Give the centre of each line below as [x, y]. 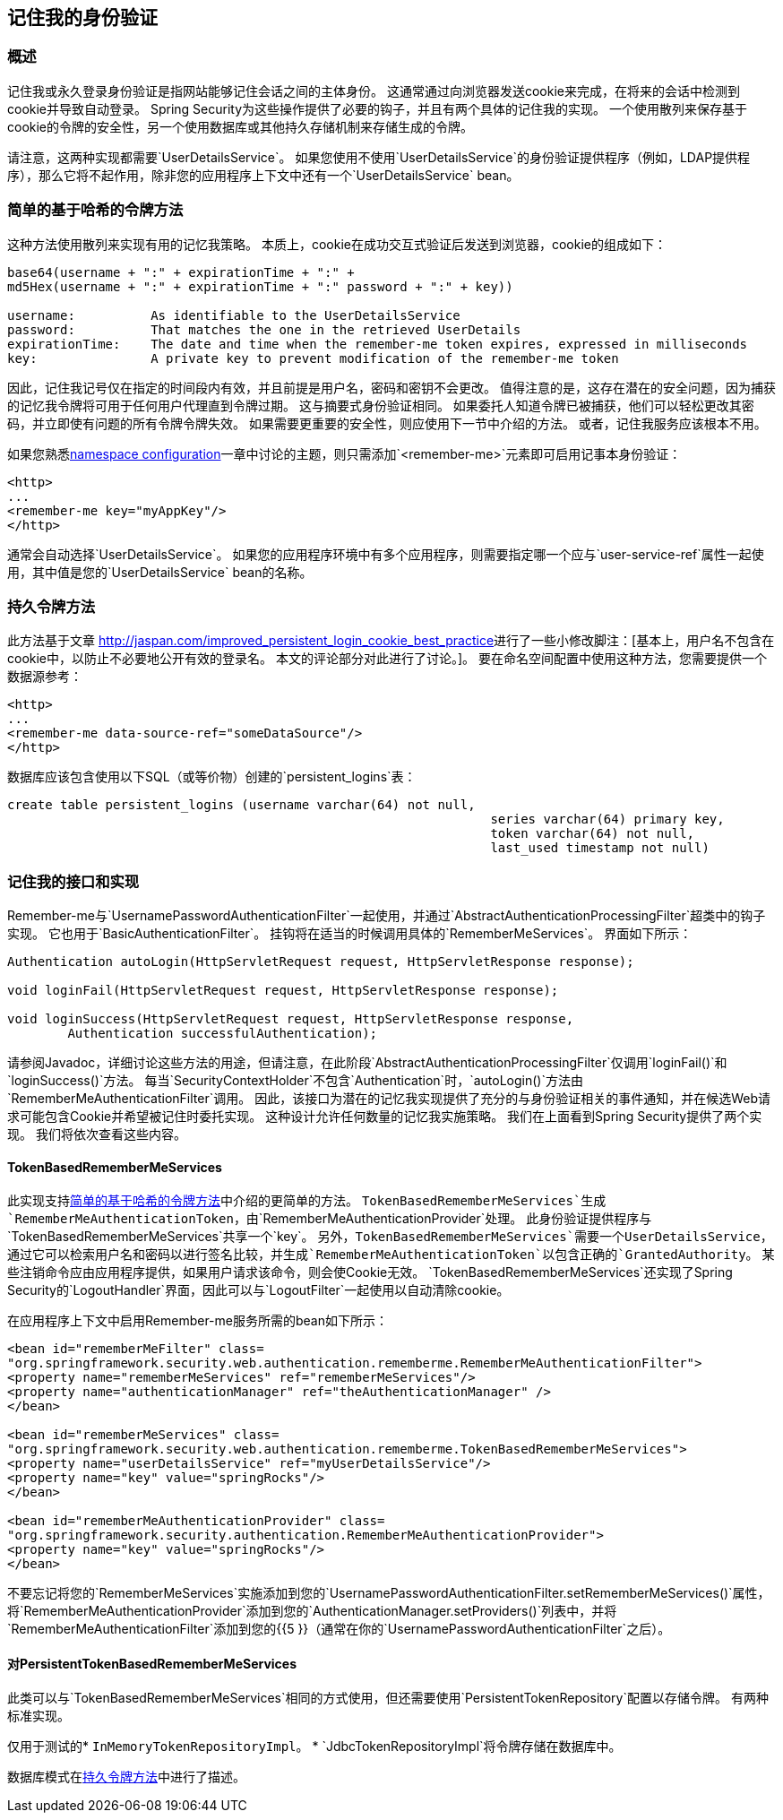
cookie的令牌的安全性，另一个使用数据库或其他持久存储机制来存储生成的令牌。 [241, 126]
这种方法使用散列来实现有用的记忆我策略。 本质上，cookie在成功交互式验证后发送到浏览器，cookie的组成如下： [337, 244]
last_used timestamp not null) [600, 848]
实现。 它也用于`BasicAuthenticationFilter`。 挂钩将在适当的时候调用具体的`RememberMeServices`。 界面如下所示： [350, 934]
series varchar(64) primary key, [607, 819]
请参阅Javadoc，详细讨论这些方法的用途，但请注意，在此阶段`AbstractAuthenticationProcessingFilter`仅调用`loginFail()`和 [367, 1063]
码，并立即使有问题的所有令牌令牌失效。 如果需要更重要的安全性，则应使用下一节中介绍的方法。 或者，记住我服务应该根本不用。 [387, 423]
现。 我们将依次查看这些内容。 [97, 1134]
